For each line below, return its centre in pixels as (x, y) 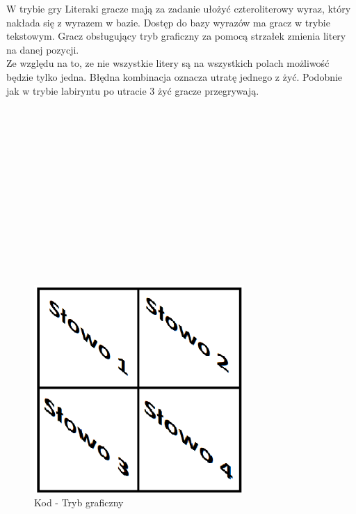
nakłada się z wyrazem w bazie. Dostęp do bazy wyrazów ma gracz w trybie (168, 22)
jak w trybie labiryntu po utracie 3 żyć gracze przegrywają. (133, 90)
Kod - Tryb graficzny (79, 503)
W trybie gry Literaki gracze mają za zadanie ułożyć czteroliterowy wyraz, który (179, 8)
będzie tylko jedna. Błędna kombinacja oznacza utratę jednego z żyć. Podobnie (175, 76)
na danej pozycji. (43, 49)
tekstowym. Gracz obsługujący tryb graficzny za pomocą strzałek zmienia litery (176, 36)
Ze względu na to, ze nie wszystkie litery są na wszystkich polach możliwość (168, 63)
